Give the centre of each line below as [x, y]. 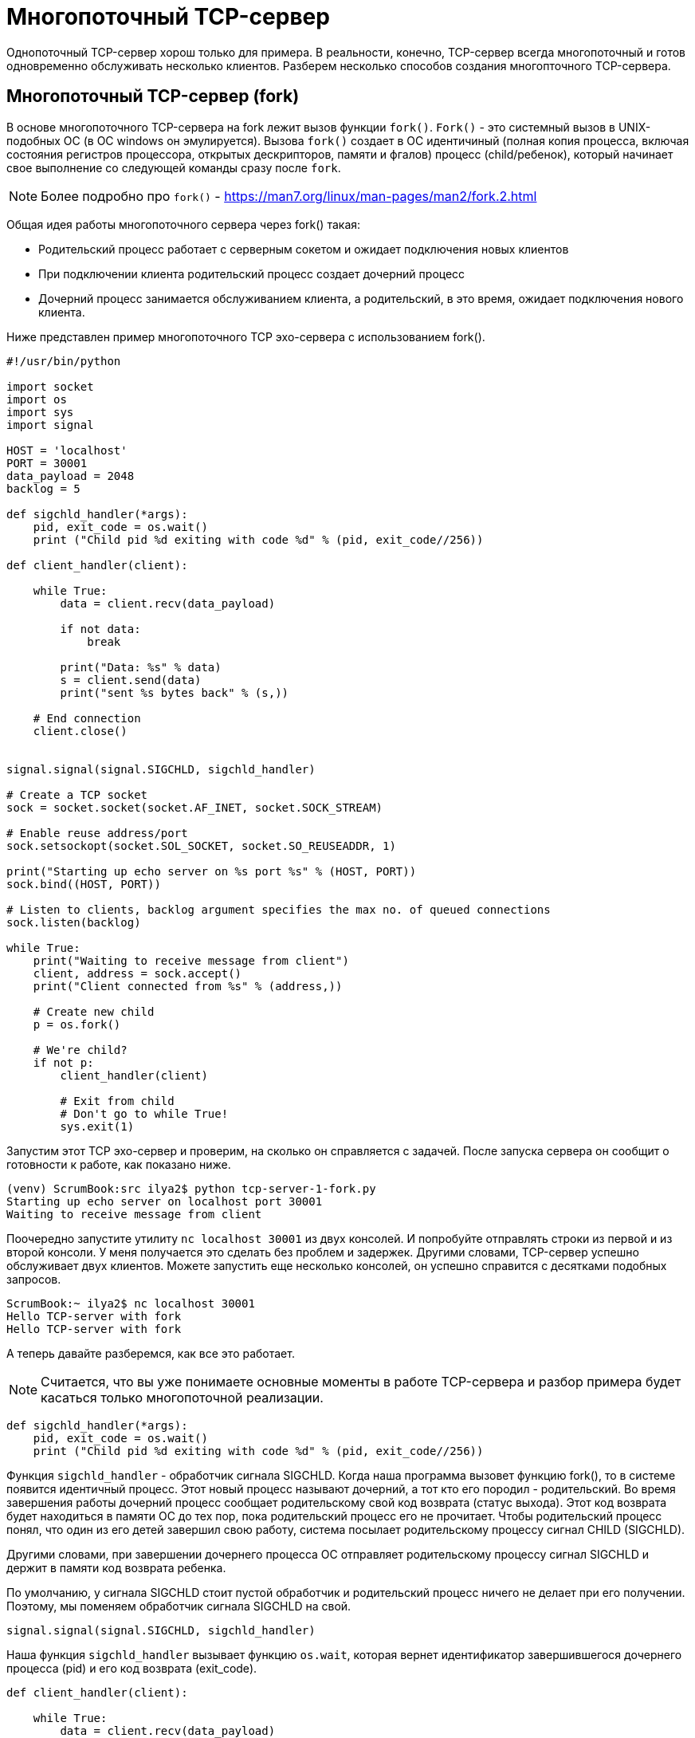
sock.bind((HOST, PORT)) [84, 884]
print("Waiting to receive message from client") [191, 960]
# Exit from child [117, 1101]
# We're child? [80, 1050]
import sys [40, 412]
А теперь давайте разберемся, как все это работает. [151, 1353]
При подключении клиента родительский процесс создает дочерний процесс [252, 273]
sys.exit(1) [97, 1126]
